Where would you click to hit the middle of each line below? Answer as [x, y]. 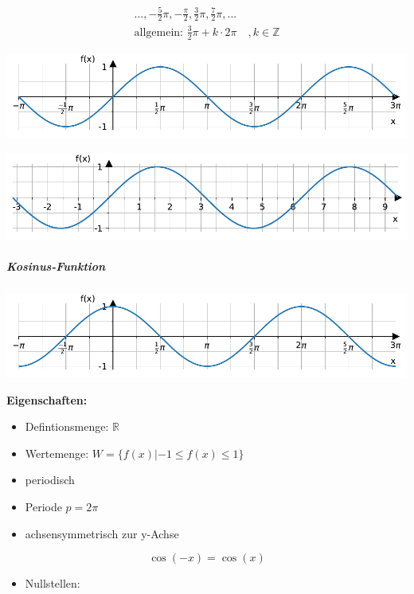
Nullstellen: [53, 583]
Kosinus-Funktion [56, 266]
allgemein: [158, 32]
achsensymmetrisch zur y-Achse [102, 533]
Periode [43, 507]
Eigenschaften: [47, 399]
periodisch [50, 480]
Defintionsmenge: [67, 426]
